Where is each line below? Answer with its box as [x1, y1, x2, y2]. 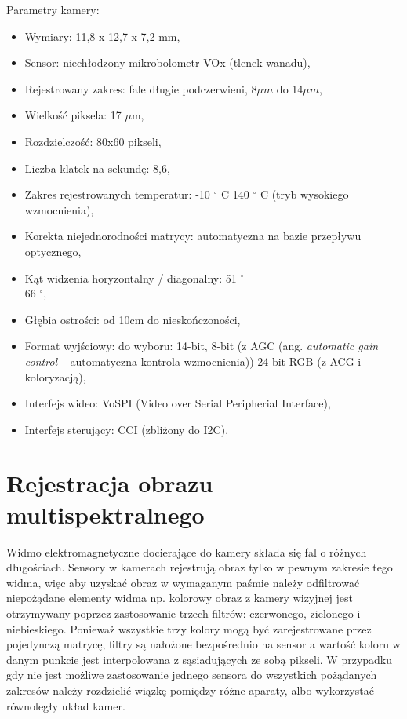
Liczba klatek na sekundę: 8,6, [24, 159, 170, 176]
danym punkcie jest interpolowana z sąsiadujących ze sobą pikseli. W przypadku [6, 651, 393, 667]
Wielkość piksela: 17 [24, 107, 122, 123]
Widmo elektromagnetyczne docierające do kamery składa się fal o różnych [6, 543, 367, 560]
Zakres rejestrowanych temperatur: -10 [24, 186, 210, 203]
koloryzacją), [24, 368, 86, 385]
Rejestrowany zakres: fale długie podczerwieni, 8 [24, 80, 257, 97]
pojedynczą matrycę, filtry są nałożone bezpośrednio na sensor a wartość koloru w [6, 636, 401, 652]
